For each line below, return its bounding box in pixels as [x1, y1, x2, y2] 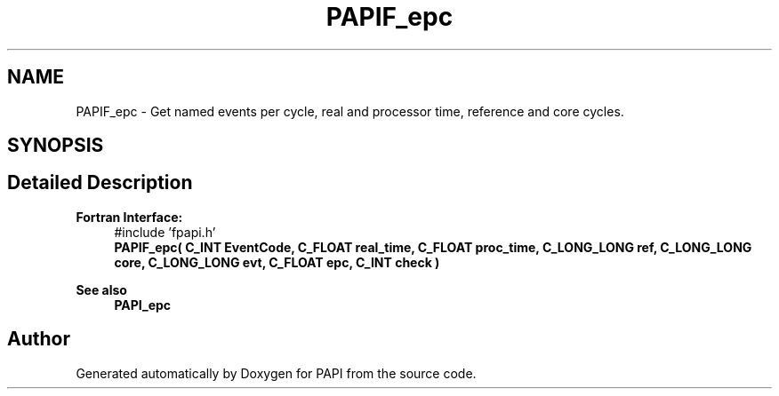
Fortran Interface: [76, 209, 183, 225]
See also [76, 281, 127, 297]
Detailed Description [7, 171, 193, 194]
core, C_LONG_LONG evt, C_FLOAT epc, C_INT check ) [114, 254, 440, 270]
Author [7, 328, 70, 351]
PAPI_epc [114, 297, 172, 313]
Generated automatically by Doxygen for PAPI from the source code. [76, 365, 477, 381]
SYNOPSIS [7, 134, 104, 157]
